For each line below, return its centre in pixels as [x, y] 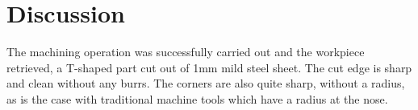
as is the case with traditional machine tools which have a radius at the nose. [197, 98]
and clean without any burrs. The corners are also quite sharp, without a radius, [206, 83]
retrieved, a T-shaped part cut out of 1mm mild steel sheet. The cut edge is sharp [209, 67]
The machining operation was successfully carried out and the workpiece [186, 52]
